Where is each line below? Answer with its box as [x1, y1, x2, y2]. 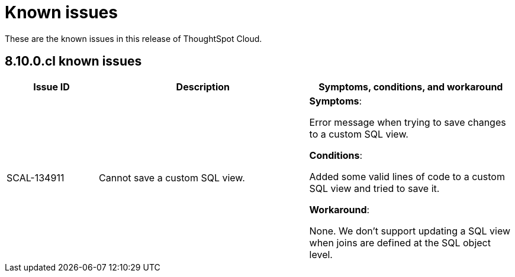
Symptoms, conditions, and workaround [318, 80, 503, 93]
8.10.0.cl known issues [5, 54, 142, 69]
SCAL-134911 [7, 171, 65, 184]
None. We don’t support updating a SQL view [309, 224, 511, 237]
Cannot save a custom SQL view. [99, 171, 245, 184]
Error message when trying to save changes [309, 116, 506, 128]
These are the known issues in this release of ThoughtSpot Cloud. [5, 33, 262, 44]
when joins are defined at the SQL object [309, 236, 491, 249]
